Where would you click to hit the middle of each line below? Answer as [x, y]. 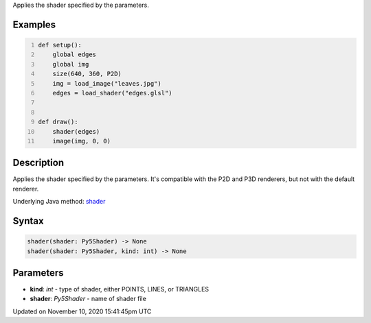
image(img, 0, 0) [82, 141]
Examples [34, 24]
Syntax [28, 221]
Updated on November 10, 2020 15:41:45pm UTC [82, 311]
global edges [74, 55]
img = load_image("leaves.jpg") [107, 83]
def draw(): [58, 122]
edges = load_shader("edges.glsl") [112, 93]
